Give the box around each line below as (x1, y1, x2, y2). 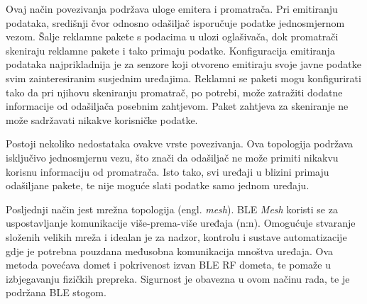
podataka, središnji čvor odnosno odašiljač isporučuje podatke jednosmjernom (6, 15, 345, 30)
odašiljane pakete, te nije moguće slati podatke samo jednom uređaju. (6, 178, 310, 193)
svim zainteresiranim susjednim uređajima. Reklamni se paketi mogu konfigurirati (6, 70, 361, 85)
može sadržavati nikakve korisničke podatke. (6, 112, 198, 127)
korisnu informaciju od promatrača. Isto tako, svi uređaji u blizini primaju (6, 164, 329, 179)
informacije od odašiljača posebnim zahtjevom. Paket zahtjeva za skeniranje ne (6, 98, 349, 113)
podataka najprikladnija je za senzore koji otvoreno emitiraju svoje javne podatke (6, 57, 361, 72)
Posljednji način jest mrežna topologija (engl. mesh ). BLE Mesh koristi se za (6, 201, 338, 216)
